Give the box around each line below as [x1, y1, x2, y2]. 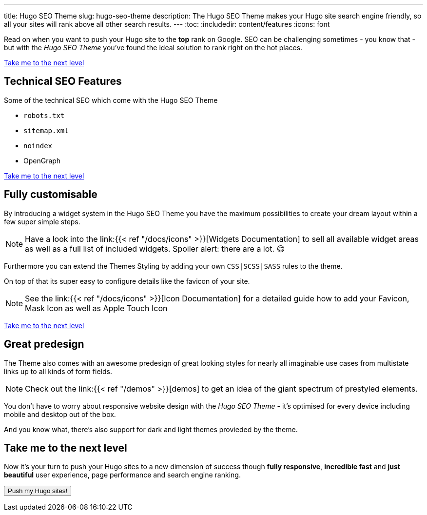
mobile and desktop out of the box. [4, 410, 116, 418]
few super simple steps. [4, 217, 80, 226]
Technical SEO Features [4, 75, 122, 88]
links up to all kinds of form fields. [4, 367, 112, 376]
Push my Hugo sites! [8, 487, 68, 495]
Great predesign [4, 338, 84, 351]
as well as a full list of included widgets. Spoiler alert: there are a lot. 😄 [25, 243, 285, 254]
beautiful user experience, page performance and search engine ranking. [4, 471, 241, 479]
